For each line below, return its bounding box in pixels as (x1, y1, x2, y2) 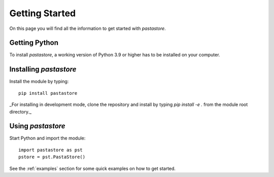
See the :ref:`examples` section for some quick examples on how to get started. (9, 165, 176, 171)
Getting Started (9, 8, 76, 19)
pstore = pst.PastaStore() (18, 154, 86, 160)
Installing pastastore (9, 65, 77, 74)
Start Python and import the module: (9, 135, 86, 141)
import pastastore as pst (18, 147, 83, 153)
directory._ (9, 109, 32, 115)
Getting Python (9, 39, 58, 47)
